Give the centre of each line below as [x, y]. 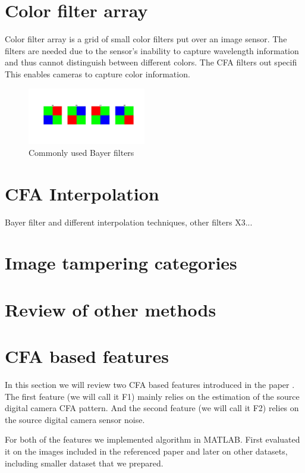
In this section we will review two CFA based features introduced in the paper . [150, 384]
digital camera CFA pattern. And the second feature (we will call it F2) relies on [152, 408]
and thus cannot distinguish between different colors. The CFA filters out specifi [151, 62]
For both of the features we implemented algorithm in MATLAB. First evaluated [152, 439]
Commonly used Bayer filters [81, 152]
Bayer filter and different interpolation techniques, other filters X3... [129, 222]
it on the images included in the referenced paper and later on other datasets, [146, 451]
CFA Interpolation [82, 193]
